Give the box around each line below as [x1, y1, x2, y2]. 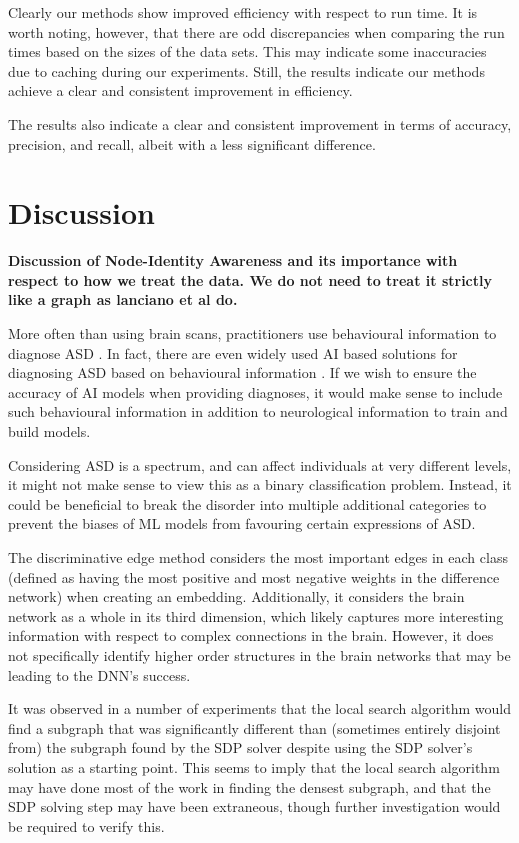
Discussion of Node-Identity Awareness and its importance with [8, 250, 458, 271]
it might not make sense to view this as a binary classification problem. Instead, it [8, 474, 512, 495]
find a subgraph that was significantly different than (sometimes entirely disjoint [8, 717, 501, 738]
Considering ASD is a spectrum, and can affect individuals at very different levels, [8, 454, 512, 475]
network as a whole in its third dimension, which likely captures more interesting [8, 605, 504, 626]
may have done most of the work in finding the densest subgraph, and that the [8, 776, 491, 797]
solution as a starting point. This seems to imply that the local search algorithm [8, 756, 500, 777]
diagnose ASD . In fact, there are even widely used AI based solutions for [8, 342, 458, 363]
